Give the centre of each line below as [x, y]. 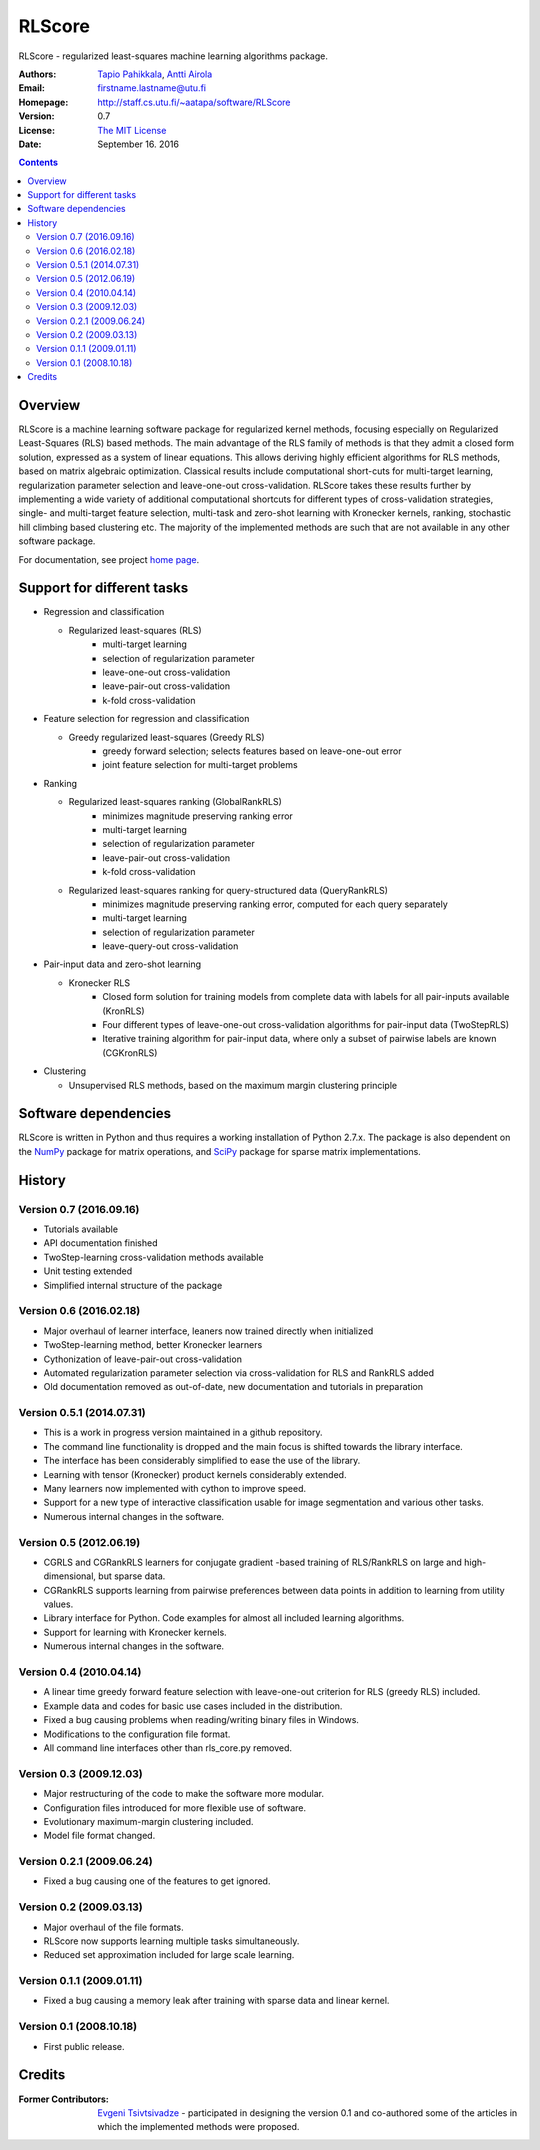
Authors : [37, 74]
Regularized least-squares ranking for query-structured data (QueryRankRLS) [228, 890]
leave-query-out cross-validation [170, 946]
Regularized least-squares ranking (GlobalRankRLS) [175, 802]
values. [58, 1604]
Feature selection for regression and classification [146, 719]
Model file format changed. [99, 1836]
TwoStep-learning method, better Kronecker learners [153, 1345]
